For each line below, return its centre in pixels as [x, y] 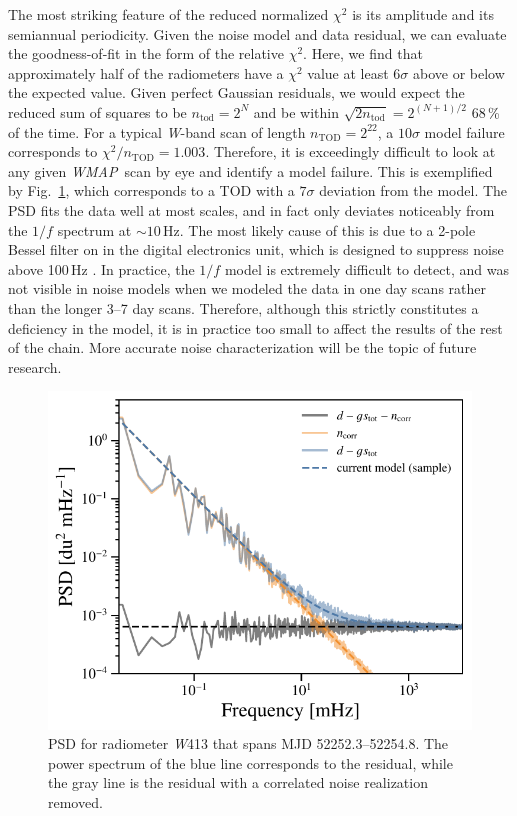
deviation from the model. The [413, 190]
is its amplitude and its [423, 14]
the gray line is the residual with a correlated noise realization [238, 782]
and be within [296, 111]
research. [35, 366]
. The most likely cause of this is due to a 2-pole [327, 229]
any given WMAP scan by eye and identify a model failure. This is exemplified [250, 170]
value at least [348, 72]
